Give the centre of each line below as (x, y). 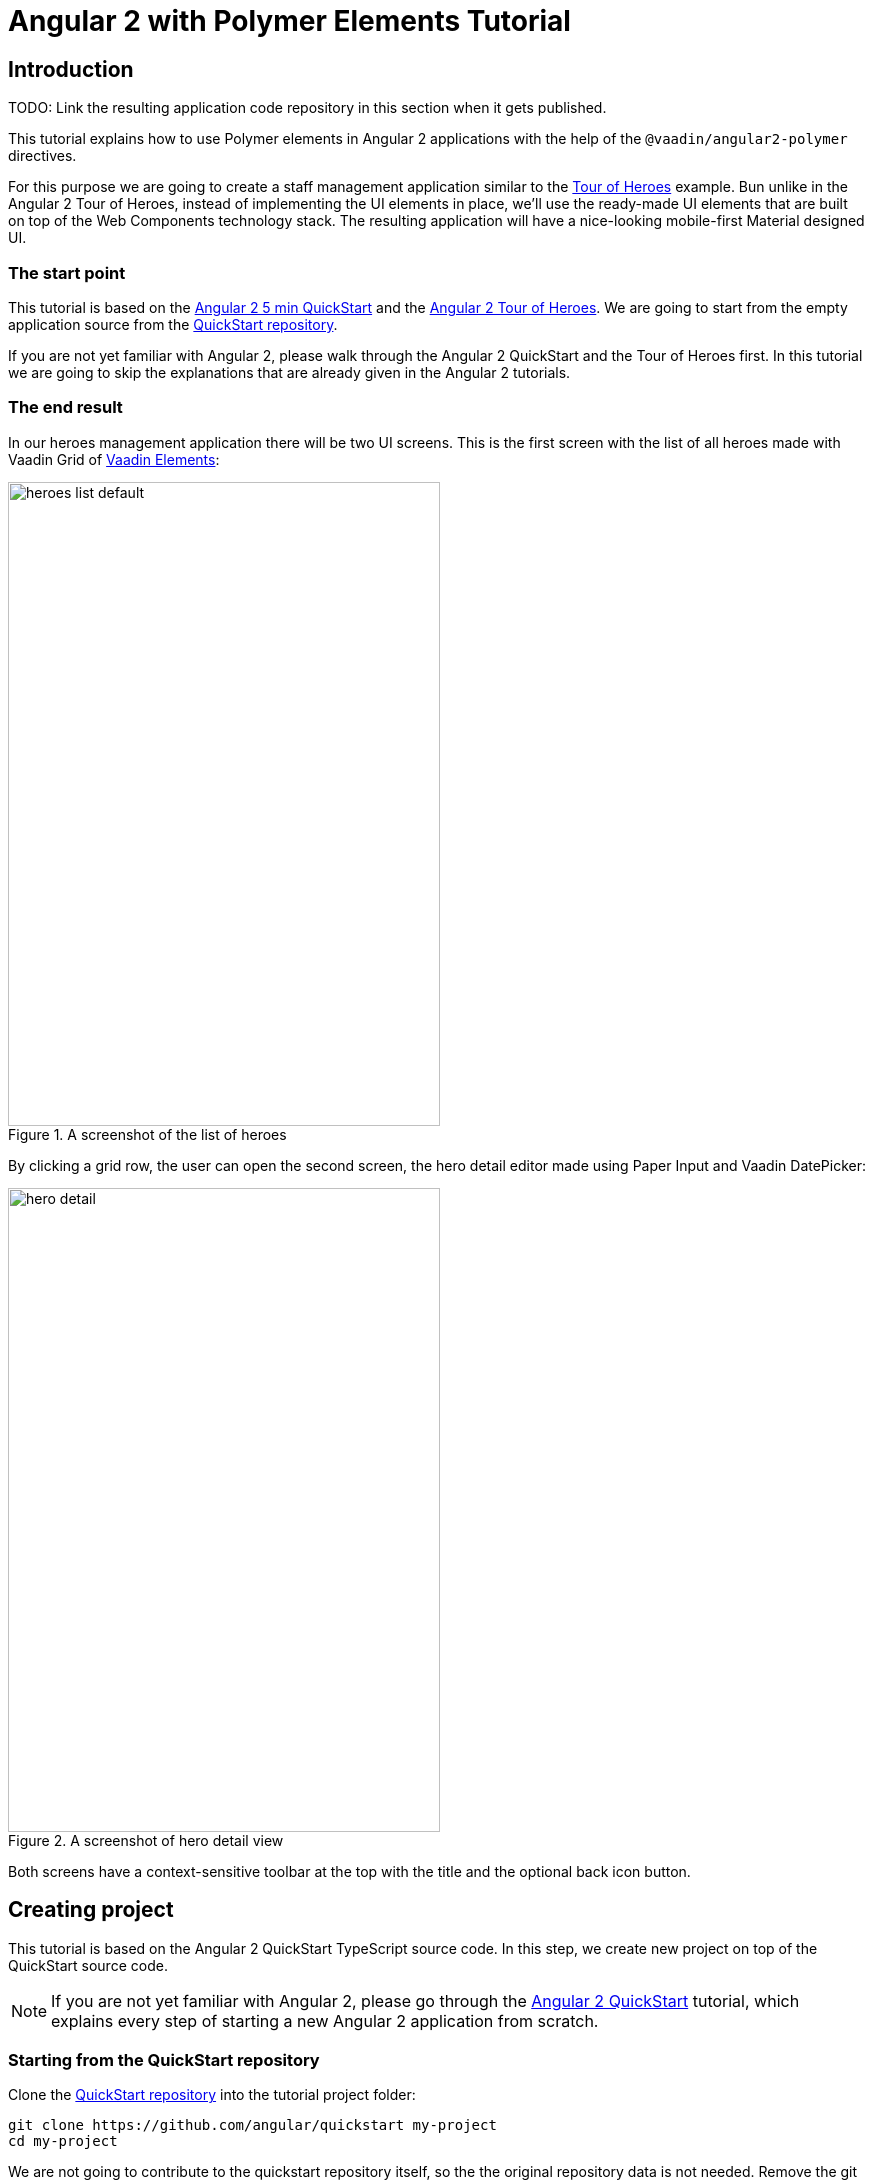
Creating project (91, 1910)
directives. (42, 156)
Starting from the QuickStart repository (164, 2059)
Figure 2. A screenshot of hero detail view (146, 1840)
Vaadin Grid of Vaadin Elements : (114, 459)
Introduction (71, 69)
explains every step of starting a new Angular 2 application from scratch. (325, 2020)
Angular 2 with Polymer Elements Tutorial (289, 21)
